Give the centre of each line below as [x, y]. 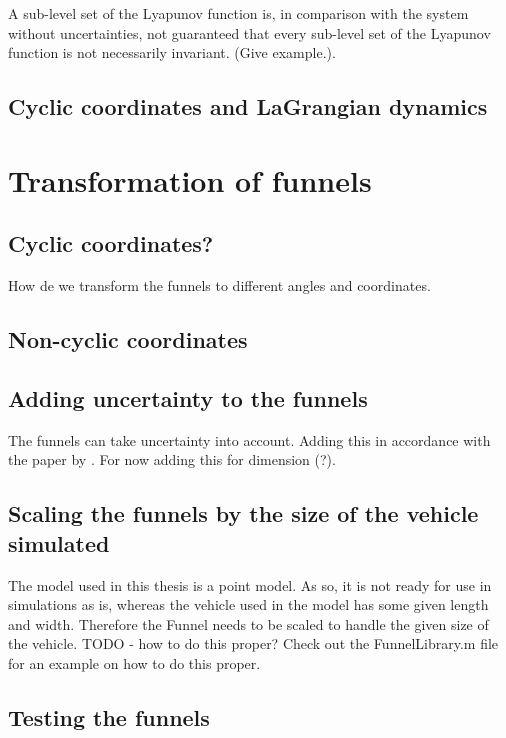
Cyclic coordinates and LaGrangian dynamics [248, 106]
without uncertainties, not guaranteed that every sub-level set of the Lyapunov [249, 32]
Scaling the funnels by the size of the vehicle [243, 513]
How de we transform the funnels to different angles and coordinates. [219, 285]
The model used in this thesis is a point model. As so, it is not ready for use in [250, 584]
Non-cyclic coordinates [128, 339]
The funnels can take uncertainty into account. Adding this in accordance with [249, 439]
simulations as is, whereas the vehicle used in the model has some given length [248, 604]
